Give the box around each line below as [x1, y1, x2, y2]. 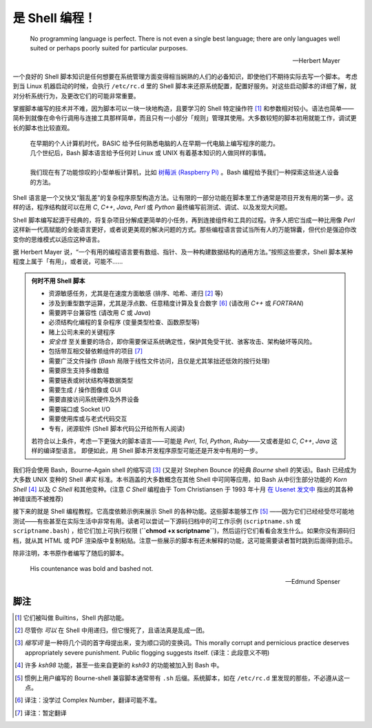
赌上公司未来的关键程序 [48, 327, 115, 336]
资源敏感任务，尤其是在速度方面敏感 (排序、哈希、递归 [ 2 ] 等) [48, 290, 223, 298]
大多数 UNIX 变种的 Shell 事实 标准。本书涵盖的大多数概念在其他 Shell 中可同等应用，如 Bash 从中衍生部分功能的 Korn [12, 476, 347, 484]
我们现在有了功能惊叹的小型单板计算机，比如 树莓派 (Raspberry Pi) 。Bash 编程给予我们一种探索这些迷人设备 [30, 168, 340, 176]
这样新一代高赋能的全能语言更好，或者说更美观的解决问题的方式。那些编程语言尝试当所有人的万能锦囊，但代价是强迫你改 [12, 225, 357, 234]
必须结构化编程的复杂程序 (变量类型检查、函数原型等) [48, 318, 200, 327]
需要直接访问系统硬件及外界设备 [48, 395, 139, 403]
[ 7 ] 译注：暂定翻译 [14, 709, 67, 717]
